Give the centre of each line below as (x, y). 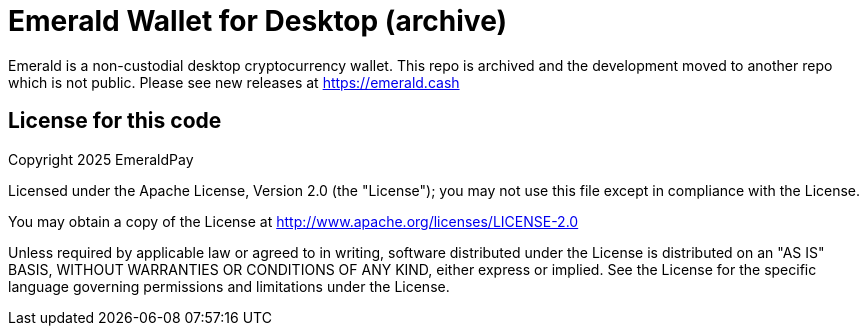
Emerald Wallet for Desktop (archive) (258, 21)
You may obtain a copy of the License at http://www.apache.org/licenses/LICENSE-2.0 (293, 221)
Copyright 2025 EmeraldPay (101, 159)
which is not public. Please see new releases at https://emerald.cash (234, 82)
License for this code (115, 121)
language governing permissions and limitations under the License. (229, 286)
